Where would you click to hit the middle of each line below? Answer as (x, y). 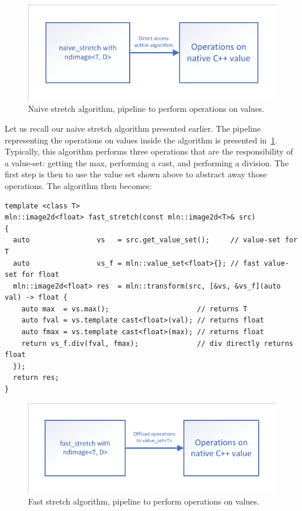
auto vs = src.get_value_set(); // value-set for (155, 240)
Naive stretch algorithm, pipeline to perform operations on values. (146, 109)
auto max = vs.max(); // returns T (134, 309)
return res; (36, 378)
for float (40, 275)
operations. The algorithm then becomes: (78, 185)
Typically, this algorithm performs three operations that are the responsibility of (149, 151)
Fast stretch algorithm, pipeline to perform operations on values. (144, 501)
